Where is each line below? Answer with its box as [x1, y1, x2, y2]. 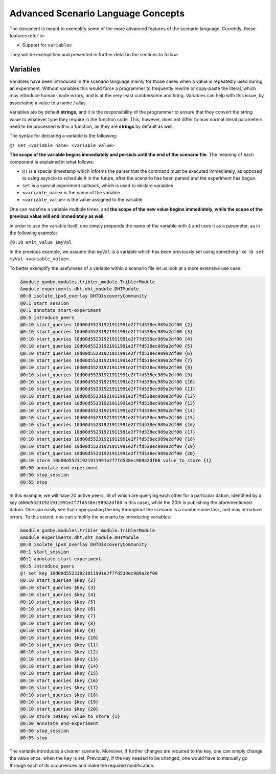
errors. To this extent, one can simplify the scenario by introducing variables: [9, 514, 171, 520]
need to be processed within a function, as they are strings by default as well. [9, 123, 174, 129]
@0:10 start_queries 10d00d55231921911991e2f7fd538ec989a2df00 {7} [20, 357, 193, 363]
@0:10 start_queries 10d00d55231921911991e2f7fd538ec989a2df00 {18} [20, 436, 196, 442]
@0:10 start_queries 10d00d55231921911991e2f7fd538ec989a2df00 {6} [20, 350, 193, 356]
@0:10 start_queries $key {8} [20, 620, 96, 626]
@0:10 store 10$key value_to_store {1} [20, 713, 120, 719]
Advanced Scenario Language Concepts [9, 8, 185, 19]
